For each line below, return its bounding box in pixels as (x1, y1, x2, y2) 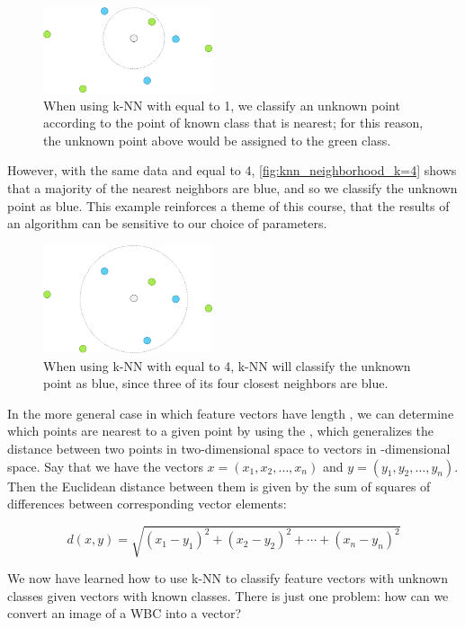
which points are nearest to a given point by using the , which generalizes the (7, 421, 434, 440)
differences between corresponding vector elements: (7, 494, 287, 513)
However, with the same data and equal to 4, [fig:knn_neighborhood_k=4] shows (7, 161, 457, 180)
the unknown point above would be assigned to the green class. (43, 130, 391, 149)
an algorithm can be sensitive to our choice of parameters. (7, 214, 327, 233)
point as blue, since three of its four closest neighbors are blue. (43, 374, 389, 393)
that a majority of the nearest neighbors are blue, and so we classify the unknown (7, 179, 458, 198)
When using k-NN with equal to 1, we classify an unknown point (43, 95, 400, 114)
